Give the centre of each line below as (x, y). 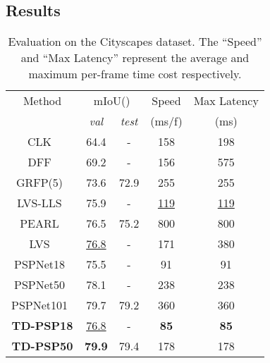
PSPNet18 (40, 264)
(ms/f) (166, 121)
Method (42, 101)
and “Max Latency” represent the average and (135, 58)
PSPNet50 (40, 285)
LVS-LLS (39, 203)
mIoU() (112, 101)
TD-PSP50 (42, 346)
